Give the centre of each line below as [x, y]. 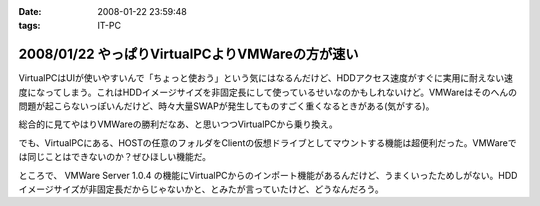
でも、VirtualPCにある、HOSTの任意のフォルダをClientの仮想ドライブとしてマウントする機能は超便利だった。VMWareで [267, 142]
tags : [29, 26]
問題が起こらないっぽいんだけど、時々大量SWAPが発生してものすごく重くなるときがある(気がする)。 [226, 106]
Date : [30, 11]
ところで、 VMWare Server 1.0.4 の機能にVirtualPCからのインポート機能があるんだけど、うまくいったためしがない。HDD [268, 175]
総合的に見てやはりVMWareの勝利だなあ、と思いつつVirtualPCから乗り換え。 [178, 124]
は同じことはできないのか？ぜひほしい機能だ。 [115, 157]
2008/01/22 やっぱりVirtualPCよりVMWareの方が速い [188, 54]
